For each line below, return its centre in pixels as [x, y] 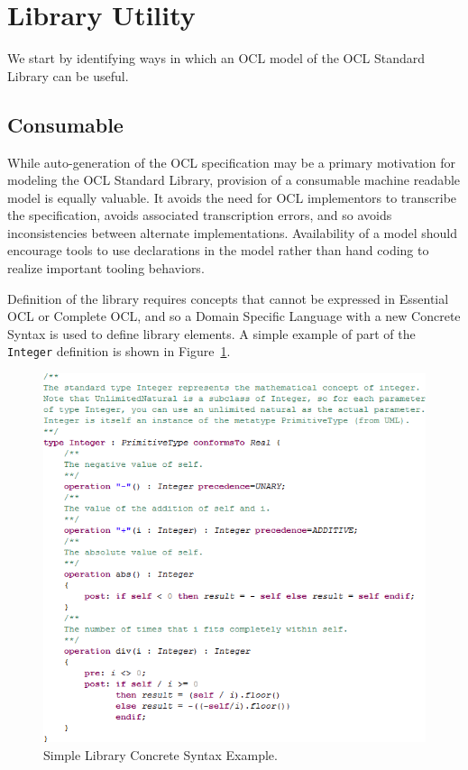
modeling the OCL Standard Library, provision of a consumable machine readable [234, 180]
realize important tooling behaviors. [106, 268]
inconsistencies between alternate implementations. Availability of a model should [232, 232]
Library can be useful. [68, 75]
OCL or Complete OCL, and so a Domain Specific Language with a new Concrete [234, 316]
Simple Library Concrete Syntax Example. [161, 754]
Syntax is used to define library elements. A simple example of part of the [211, 333]
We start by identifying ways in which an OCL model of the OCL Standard [216, 58]
